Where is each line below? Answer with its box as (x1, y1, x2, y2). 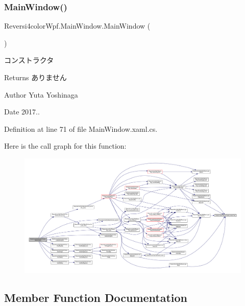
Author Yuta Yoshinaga (4, 89, 78, 100)
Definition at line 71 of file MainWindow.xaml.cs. (4, 123, 158, 134)
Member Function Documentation (4, 289, 188, 305)
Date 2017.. (4, 106, 40, 117)
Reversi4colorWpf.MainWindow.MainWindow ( (4, 20, 151, 31)
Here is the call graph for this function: (4, 140, 127, 151)
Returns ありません (4, 72, 67, 82)
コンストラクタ (4, 55, 54, 65)
